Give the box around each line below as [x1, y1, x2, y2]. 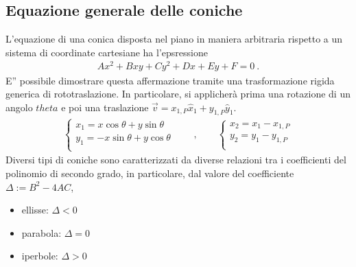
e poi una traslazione [61, 100, 149, 114]
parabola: [21, 225, 62, 240]
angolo [5, 100, 33, 114]
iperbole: [21, 248, 58, 263]
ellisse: [21, 202, 49, 217]
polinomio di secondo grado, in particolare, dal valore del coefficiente [5, 165, 294, 180]
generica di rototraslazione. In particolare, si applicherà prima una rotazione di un [5, 86, 351, 101]
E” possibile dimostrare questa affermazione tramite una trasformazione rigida [5, 73, 335, 87]
